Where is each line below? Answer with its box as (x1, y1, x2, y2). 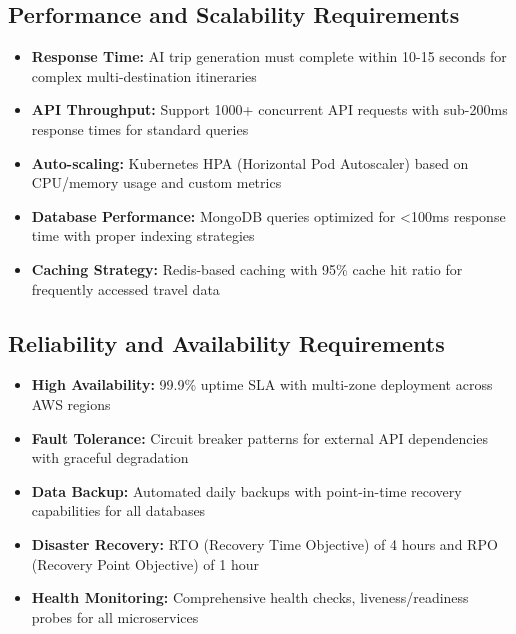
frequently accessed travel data (31, 278, 220, 299)
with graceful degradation (31, 447, 189, 468)
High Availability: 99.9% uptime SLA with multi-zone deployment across (31, 374, 493, 395)
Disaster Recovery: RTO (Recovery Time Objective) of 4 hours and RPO (31, 533, 498, 554)
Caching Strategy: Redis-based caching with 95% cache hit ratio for (31, 258, 463, 279)
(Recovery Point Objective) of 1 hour (31, 553, 259, 574)
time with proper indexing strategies (31, 225, 255, 246)
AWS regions (31, 393, 111, 414)
